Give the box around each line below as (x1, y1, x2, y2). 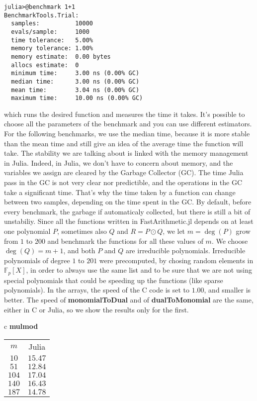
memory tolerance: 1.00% (11, 45, 93, 52)
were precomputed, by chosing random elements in (99, 255, 254, 265)
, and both (63, 245, 95, 256)
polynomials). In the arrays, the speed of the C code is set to (4, 285, 189, 295)
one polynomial (4, 226, 51, 236)
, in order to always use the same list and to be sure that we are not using (26, 265, 252, 275)
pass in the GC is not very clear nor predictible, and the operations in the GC (4, 177, 243, 188)
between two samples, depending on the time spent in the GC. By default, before (4, 197, 252, 207)
